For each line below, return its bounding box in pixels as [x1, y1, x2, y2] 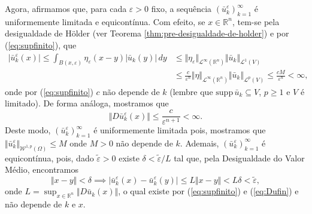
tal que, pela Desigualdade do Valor [174, 151, 305, 164]
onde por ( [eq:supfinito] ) [5, 85, 93, 97]
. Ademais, [180, 136, 219, 149]
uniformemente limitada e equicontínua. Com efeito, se [5, 15, 205, 27]
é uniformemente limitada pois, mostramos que [93, 124, 266, 136]
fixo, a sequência [151, 2, 212, 14]
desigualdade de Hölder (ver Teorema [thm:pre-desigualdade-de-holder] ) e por [5, 27, 289, 39]
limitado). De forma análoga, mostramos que [5, 97, 169, 109]
